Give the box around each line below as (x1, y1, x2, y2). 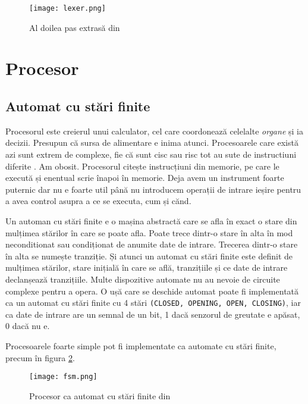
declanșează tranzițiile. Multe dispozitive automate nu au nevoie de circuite (5, 273, 280, 285)
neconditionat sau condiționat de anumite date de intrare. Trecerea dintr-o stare (5, 238, 298, 250)
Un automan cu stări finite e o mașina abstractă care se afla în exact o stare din (5, 214, 297, 227)
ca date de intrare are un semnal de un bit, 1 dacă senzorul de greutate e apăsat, (5, 308, 300, 320)
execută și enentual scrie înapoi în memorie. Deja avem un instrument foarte (5, 171, 284, 184)
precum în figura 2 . (5, 351, 75, 364)
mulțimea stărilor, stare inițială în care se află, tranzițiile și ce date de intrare (5, 261, 288, 274)
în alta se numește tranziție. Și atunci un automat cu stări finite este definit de (5, 249, 293, 262)
